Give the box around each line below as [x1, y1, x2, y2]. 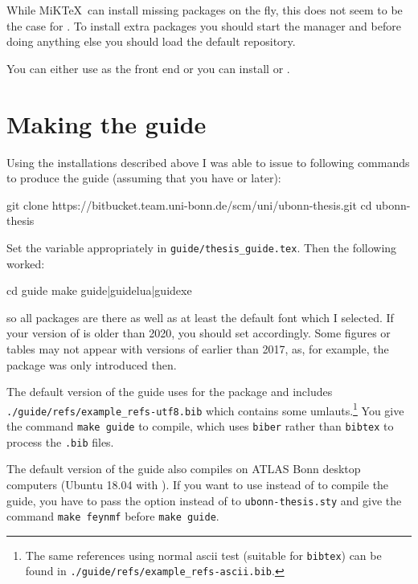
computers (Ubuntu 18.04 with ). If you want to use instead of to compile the [6, 476, 389, 492]
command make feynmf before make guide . [6, 508, 219, 525]
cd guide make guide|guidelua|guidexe [6, 282, 192, 299]
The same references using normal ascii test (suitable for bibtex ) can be [25, 546, 382, 563]
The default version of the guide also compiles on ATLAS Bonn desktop [6, 460, 361, 477]
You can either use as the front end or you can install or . [6, 59, 290, 76]
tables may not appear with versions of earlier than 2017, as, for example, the [6, 340, 389, 357]
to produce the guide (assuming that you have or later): [6, 169, 281, 186]
